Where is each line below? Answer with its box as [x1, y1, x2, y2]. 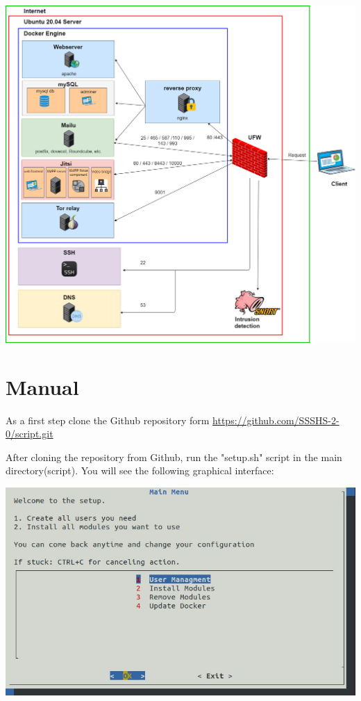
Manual [6, 372, 79, 401]
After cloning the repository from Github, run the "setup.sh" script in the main [6, 449, 342, 464]
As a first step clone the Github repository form [6, 412, 210, 427]
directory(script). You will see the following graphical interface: [6, 463, 274, 478]
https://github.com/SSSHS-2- [212, 412, 339, 427]
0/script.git [6, 426, 53, 441]
